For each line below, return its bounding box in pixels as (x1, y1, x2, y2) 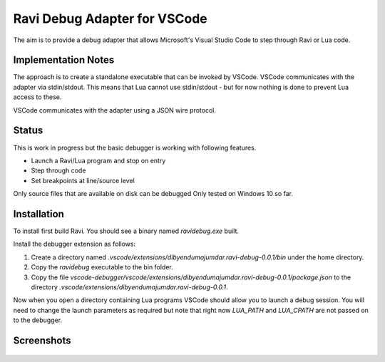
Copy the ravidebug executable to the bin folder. (31, 263, 174, 271)
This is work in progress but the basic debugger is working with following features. (13, 143, 257, 152)
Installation (13, 207, 64, 220)
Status (13, 125, 43, 137)
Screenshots (13, 334, 71, 346)
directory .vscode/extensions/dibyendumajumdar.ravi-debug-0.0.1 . (31, 282, 228, 291)
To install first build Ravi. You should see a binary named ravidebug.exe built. (13, 227, 239, 235)
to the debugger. (13, 316, 63, 324)
